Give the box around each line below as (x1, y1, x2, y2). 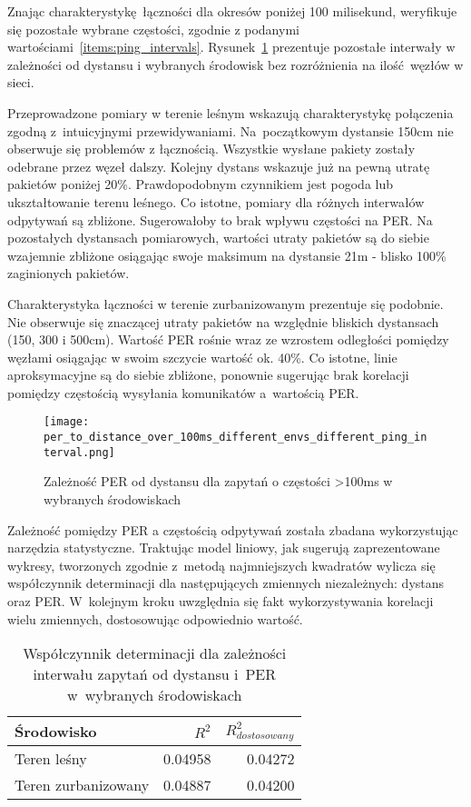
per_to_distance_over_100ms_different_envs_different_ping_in (44, 431, 427, 444)
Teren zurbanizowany (15, 774, 150, 796)
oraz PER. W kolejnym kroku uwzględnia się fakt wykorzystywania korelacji (7, 592, 434, 610)
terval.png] (44, 445, 115, 459)
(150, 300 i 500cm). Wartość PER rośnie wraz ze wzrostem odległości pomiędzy (7, 330, 449, 349)
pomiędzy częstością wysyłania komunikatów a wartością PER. (7, 383, 359, 402)
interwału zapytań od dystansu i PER (33, 663, 277, 685)
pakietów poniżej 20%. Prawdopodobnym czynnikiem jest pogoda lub (7, 174, 394, 194)
